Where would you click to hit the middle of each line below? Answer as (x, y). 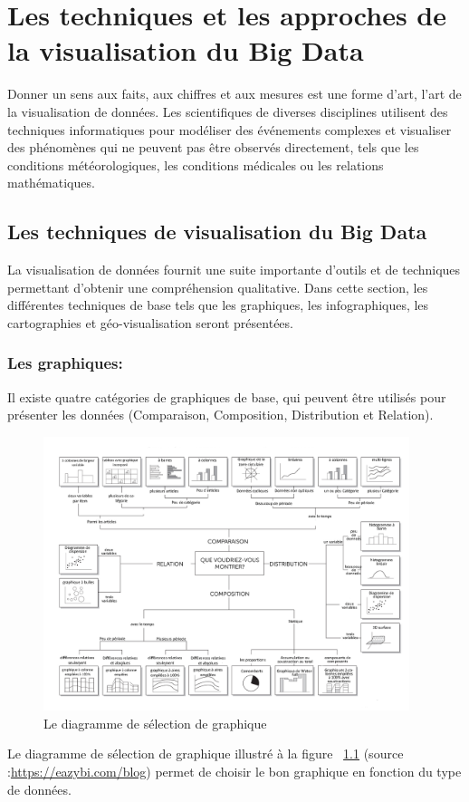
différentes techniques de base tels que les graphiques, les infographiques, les (218, 305)
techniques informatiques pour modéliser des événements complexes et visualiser (230, 129)
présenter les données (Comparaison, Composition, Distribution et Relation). (220, 415)
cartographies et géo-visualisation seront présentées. (150, 322)
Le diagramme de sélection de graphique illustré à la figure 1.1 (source (206, 754)
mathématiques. (51, 183)
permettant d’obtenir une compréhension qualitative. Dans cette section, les (218, 287)
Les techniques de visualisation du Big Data (217, 232)
